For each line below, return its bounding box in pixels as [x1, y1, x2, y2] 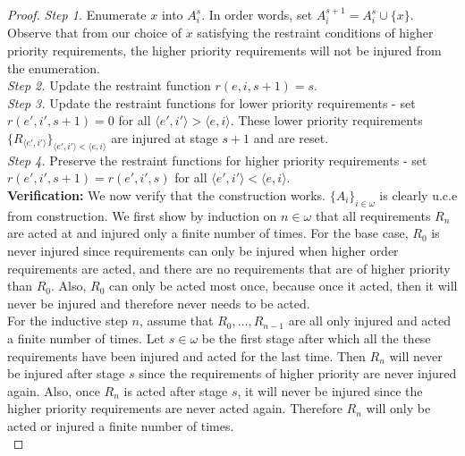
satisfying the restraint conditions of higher [197, 23, 434, 42]
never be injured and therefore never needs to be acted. [7, 293, 310, 312]
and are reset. [253, 128, 329, 147]
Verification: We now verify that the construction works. [7, 185, 325, 204]
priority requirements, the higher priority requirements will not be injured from [7, 41, 442, 60]
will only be [366, 399, 431, 418]
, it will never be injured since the [237, 381, 423, 400]
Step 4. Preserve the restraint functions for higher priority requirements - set [7, 150, 427, 169]
